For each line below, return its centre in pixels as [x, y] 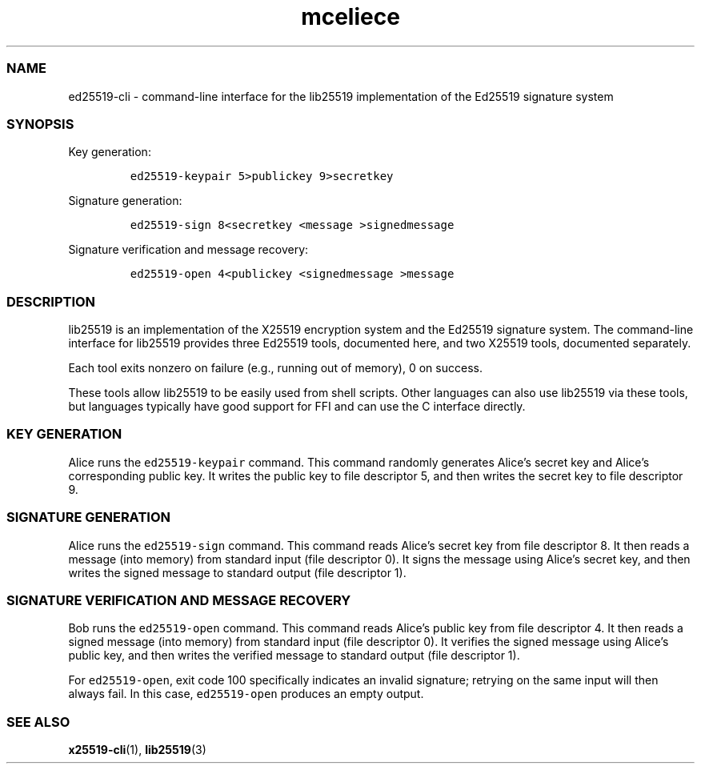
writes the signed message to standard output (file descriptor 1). [237, 572]
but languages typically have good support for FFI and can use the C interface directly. [297, 406]
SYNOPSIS [40, 124]
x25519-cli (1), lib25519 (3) [137, 750]
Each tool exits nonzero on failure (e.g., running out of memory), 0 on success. [275, 368]
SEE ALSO [38, 722]
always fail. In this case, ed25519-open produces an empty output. [246, 694]
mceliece [350, 17]
